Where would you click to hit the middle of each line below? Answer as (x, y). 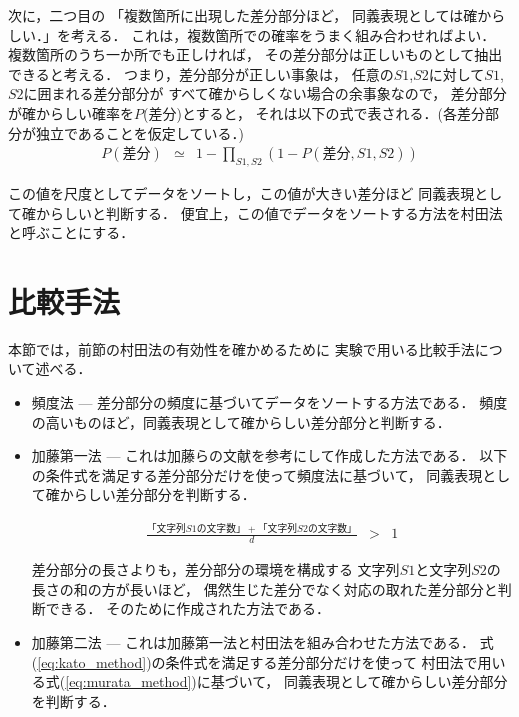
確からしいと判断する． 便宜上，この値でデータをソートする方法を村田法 (262, 212)
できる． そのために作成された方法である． (188, 608)
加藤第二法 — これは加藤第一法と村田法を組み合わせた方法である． (253, 642)
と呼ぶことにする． (71, 232)
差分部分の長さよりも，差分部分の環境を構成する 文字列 (215, 569)
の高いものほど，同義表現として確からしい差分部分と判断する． (241, 421)
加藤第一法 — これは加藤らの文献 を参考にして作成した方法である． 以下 (269, 455)
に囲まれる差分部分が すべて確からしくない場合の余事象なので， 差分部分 (265, 93)
